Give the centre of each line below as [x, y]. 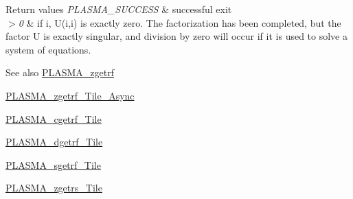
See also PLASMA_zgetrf [60, 72]
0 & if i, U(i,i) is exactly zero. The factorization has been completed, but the [180, 22]
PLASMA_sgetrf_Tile [53, 164]
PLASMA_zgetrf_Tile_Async [70, 95]
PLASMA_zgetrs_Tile [54, 188]
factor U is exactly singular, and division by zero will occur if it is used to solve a [176, 36]
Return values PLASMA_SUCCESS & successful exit [119, 9]
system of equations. [48, 49]
